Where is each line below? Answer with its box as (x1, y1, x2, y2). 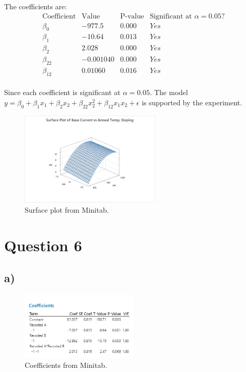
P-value (120, 12, 144, 20)
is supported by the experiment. (141, 97, 242, 107)
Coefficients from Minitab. (25, 360, 107, 370)
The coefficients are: (4, 1, 67, 11)
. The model (149, 87, 188, 98)
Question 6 (4, 234, 82, 255)
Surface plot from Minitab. (25, 204, 109, 215)
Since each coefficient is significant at (4, 87, 121, 98)
